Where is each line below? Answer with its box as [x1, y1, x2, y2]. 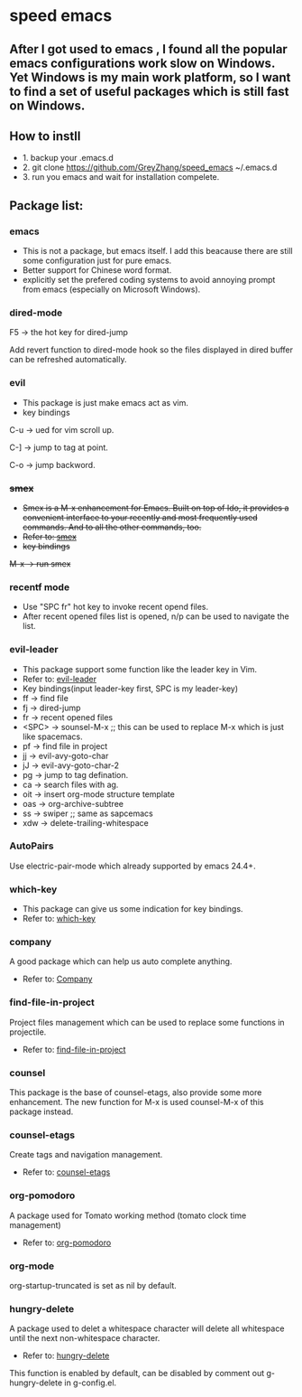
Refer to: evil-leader [22, 673, 97, 684]
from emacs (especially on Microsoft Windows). [22, 284, 201, 295]
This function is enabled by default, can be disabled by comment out [9, 1368, 265, 1379]
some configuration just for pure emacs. [22, 255, 172, 267]
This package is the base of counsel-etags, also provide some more [9, 1087, 262, 1098]
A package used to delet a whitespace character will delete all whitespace [9, 1323, 285, 1334]
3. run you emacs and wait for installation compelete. [22, 172, 220, 183]
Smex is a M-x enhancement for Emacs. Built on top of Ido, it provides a [22, 502, 289, 513]
